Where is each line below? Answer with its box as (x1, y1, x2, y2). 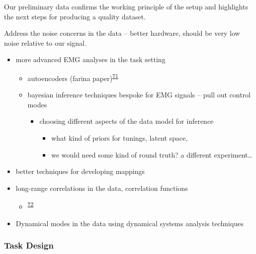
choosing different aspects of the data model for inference (39, 116, 214, 126)
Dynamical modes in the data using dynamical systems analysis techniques (15, 218, 244, 228)
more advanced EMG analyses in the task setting (15, 54, 166, 65)
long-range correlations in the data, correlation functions (15, 182, 188, 193)
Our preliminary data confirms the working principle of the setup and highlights (4, 1, 248, 11)
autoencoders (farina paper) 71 (27, 71, 118, 83)
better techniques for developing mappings (15, 166, 145, 176)
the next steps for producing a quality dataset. (4, 11, 146, 21)
